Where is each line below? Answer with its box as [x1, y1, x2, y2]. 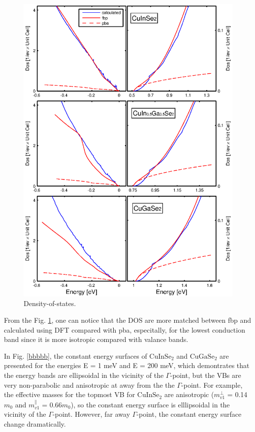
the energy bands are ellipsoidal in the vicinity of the [4, 370, 164, 380]
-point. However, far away [52, 409, 130, 419]
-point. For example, [181, 379, 243, 390]
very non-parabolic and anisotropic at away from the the [4, 379, 175, 390]
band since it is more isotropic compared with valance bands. [4, 334, 189, 344]
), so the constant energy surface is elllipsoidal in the [70, 399, 230, 409]
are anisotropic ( [164, 389, 214, 400]
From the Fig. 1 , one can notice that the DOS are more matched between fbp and [4, 314, 251, 325]
